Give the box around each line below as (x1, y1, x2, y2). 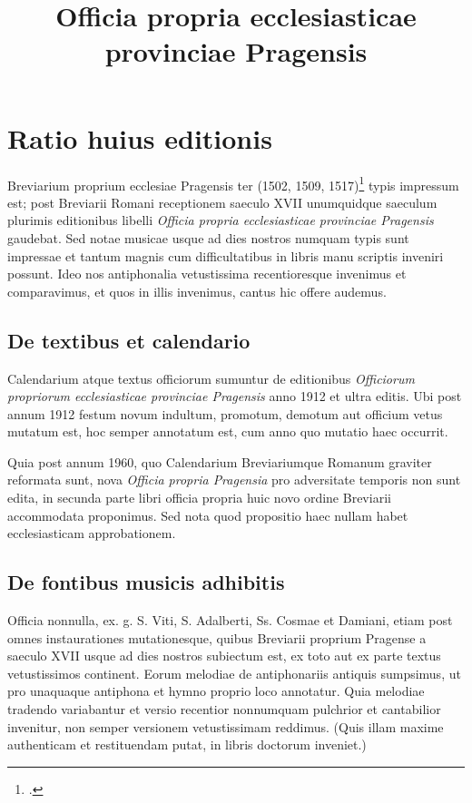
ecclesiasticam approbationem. (7, 524, 176, 543)
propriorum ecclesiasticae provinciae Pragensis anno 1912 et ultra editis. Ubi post (7, 387, 462, 406)
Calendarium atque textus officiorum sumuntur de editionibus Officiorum (7, 368, 415, 387)
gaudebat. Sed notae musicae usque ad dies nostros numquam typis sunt (7, 228, 409, 247)
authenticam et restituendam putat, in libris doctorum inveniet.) (7, 735, 367, 754)
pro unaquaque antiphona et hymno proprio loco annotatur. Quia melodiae (7, 681, 425, 700)
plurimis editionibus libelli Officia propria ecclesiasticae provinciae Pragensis (7, 211, 434, 230)
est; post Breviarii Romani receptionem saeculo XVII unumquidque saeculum (7, 192, 438, 211)
